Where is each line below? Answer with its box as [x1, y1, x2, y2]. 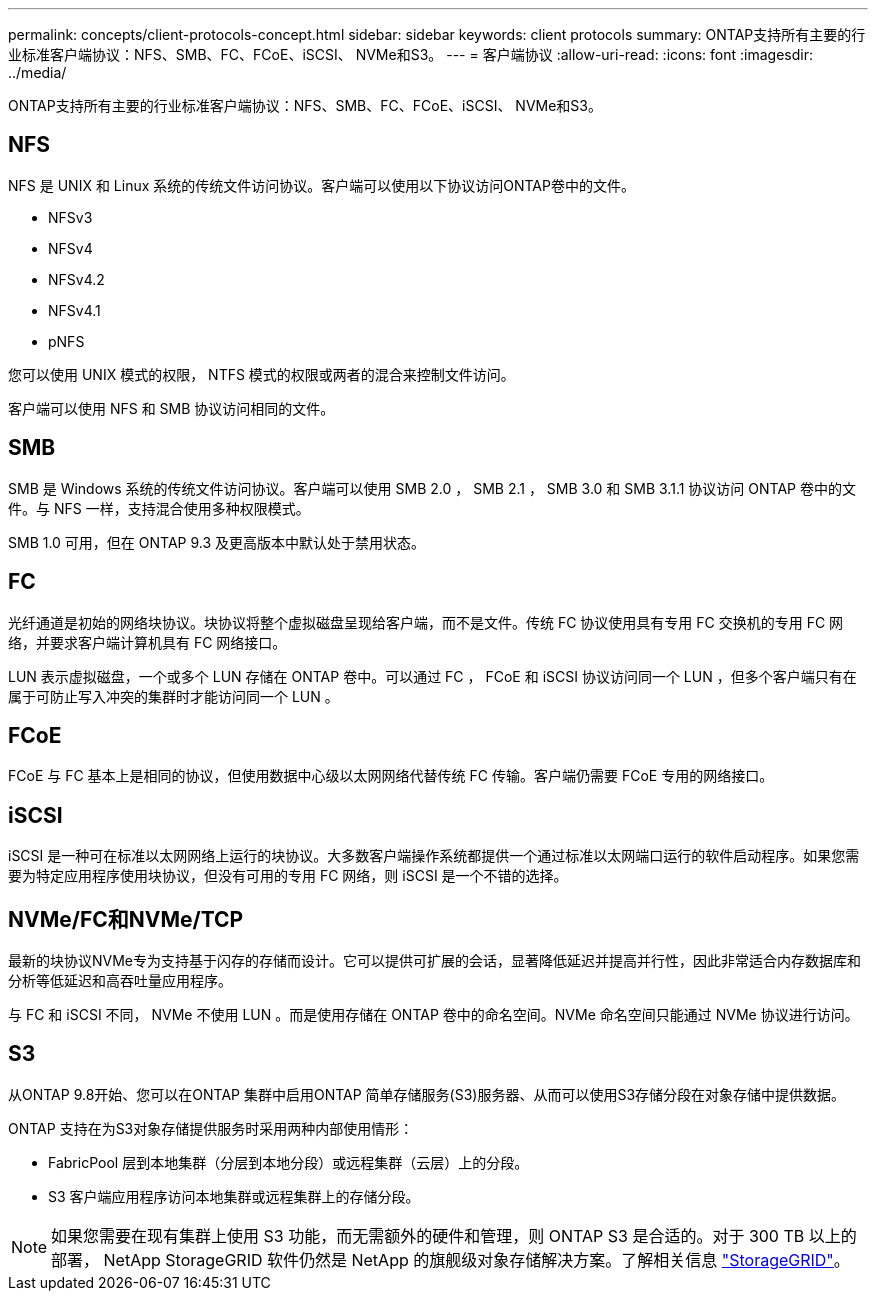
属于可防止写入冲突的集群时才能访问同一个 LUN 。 [8, 687, 339, 705]
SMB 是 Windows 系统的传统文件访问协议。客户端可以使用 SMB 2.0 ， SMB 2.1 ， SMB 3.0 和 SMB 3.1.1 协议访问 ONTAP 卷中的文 [8, 479, 856, 497]
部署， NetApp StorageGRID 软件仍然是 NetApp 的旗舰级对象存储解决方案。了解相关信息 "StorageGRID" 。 [51, 1249, 850, 1270]
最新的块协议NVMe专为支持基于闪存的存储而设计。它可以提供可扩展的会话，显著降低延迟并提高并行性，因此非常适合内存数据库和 [8, 952, 862, 970]
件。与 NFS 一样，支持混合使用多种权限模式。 [8, 499, 310, 517]
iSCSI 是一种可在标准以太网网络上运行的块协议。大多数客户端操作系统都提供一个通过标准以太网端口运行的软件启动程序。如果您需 [8, 847, 860, 865]
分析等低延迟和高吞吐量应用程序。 [8, 972, 232, 990]
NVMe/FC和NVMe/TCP [8, 906, 244, 932]
